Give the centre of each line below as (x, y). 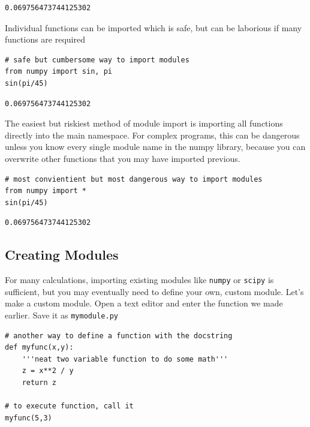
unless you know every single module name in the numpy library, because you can (155, 147)
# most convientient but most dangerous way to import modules (134, 179)
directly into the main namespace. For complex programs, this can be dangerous (152, 135)
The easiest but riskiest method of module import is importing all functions (144, 123)
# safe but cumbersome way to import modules (97, 60)
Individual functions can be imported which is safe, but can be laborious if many (154, 27)
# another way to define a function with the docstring (119, 336)
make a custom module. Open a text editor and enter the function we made (144, 303)
